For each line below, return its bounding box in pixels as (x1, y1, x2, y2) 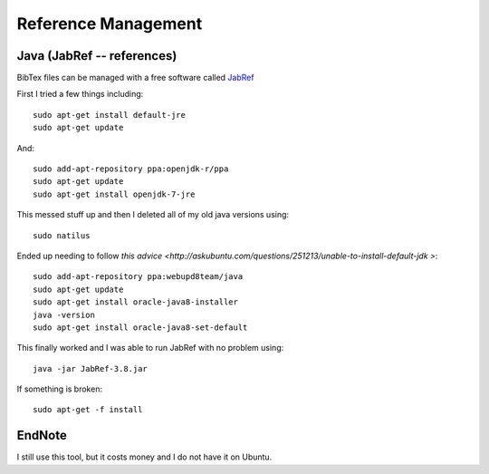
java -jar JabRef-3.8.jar (33, 363, 149, 373)
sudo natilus (33, 230, 91, 240)
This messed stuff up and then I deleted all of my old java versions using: (16, 209, 290, 220)
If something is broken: (16, 383, 103, 394)
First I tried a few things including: (16, 89, 144, 100)
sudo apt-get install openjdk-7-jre (33, 189, 196, 199)
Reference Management (16, 14, 203, 34)
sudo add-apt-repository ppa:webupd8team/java (33, 272, 244, 282)
